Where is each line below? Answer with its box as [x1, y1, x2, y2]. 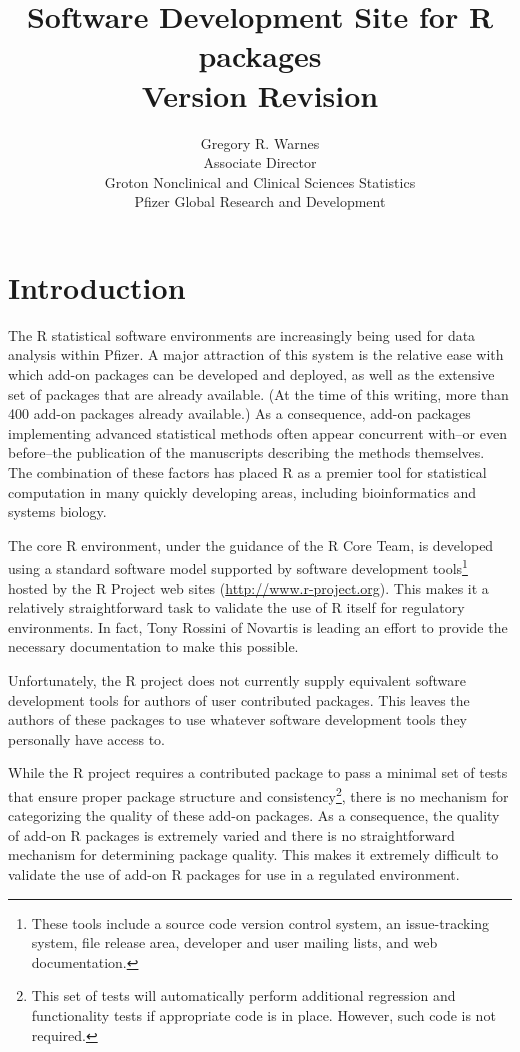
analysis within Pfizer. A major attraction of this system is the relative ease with [8, 344, 504, 365]
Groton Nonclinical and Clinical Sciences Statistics [104, 171, 416, 192]
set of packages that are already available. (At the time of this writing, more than [8, 383, 509, 404]
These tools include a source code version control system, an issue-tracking [31, 912, 490, 933]
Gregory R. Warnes [200, 132, 320, 153]
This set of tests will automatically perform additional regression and [31, 985, 456, 1006]
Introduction [8, 266, 186, 307]
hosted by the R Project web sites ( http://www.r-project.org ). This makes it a [8, 577, 489, 598]
